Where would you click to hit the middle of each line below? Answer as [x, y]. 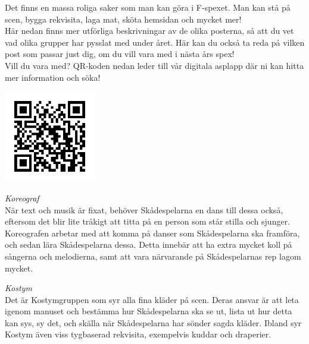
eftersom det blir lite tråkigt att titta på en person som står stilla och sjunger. [148, 221]
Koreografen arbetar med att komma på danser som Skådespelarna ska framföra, [152, 233]
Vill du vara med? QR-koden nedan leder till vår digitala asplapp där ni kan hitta [154, 65]
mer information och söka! [53, 77]
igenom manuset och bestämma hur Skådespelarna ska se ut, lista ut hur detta [149, 311]
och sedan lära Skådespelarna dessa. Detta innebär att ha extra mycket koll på [149, 244]
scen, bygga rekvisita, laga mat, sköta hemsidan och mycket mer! [123, 19]
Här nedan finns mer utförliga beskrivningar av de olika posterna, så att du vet [149, 31]
